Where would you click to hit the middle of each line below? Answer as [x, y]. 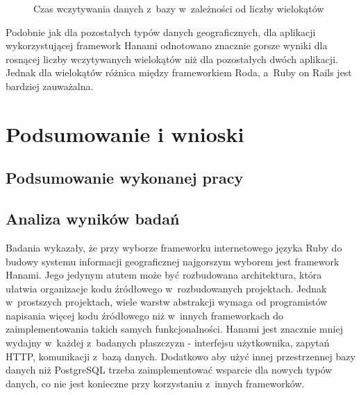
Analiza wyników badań [93, 219]
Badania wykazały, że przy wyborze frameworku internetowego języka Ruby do [174, 247]
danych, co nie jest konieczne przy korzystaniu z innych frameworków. [155, 383]
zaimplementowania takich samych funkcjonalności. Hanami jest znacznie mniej [174, 329]
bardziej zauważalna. [50, 86]
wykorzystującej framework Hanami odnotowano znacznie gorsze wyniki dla [167, 45]
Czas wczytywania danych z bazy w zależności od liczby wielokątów [179, 8]
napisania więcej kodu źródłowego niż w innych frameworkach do [145, 315]
